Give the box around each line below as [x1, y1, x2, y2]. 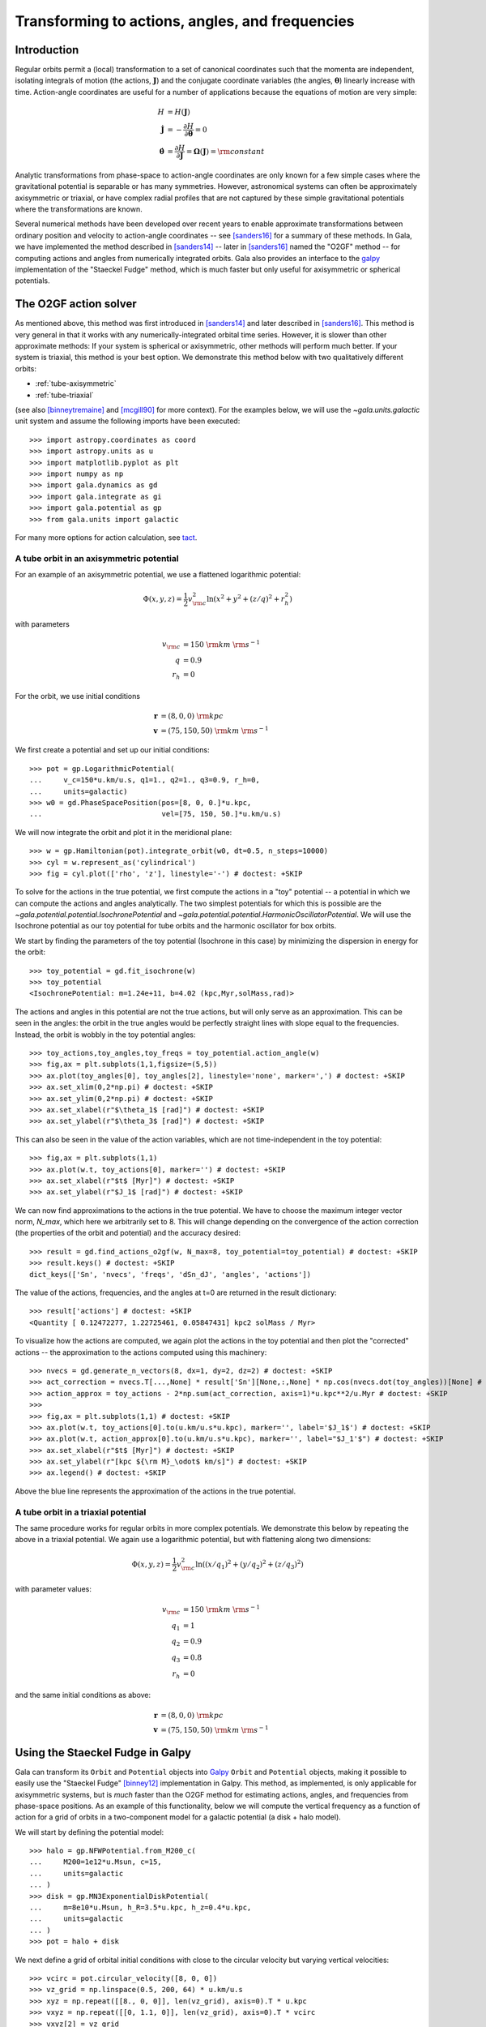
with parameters [15, 619, 70, 628]
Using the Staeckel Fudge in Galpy [15, 1746, 192, 1759]
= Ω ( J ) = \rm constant [186, 147, 265, 156]
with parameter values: [15, 1583, 92, 1593]
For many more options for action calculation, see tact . [15, 532, 198, 542]
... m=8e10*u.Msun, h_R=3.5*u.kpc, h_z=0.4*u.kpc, [29, 1903, 252, 1913]
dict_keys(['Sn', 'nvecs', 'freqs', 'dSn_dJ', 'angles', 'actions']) [29, 1270, 312, 1279]
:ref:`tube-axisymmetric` [35, 379, 117, 388]
